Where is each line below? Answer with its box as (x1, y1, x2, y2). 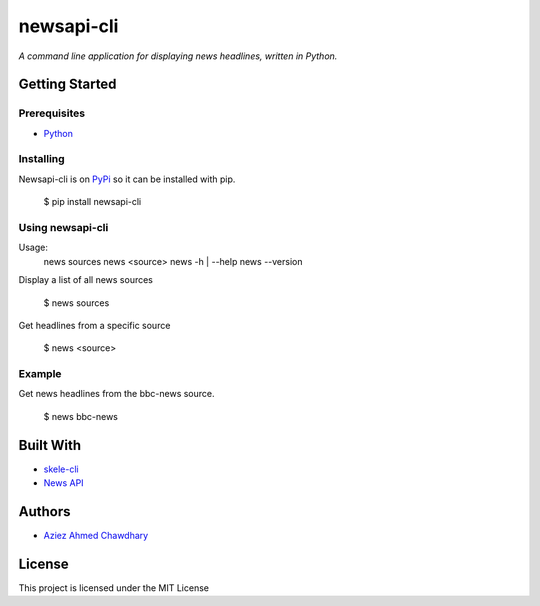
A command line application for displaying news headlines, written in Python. (18, 50, 338, 62)
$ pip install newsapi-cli (43, 196, 142, 208)
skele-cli (43, 463, 79, 475)
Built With (18, 436, 82, 454)
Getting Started (18, 76, 117, 93)
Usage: (18, 241, 49, 254)
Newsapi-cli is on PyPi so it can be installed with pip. (18, 173, 236, 185)
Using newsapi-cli (18, 221, 109, 234)
